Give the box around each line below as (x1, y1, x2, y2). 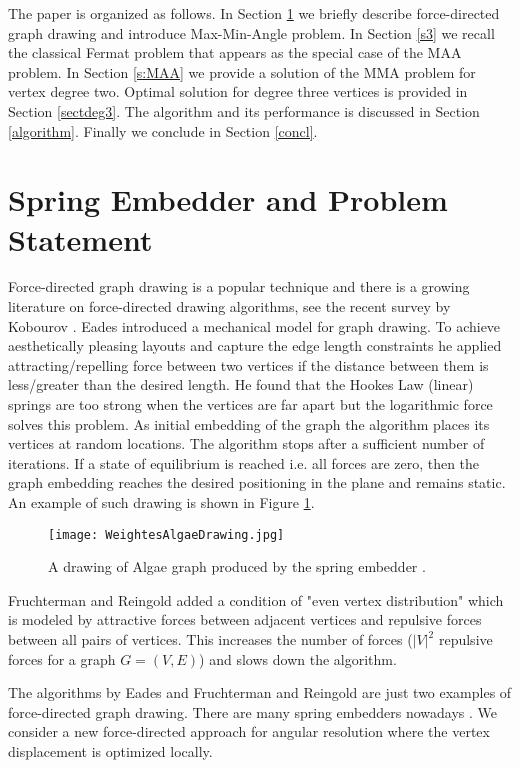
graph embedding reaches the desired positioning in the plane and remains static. (8, 472, 506, 493)
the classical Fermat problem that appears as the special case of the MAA (8, 42, 462, 63)
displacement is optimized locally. (8, 741, 213, 761)
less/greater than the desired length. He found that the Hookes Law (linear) (8, 374, 474, 395)
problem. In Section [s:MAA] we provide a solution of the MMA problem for (8, 61, 476, 82)
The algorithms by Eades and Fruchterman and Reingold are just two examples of (8, 682, 512, 703)
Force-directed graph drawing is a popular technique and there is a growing (8, 276, 470, 297)
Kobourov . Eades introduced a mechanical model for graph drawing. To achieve (8, 315, 501, 336)
